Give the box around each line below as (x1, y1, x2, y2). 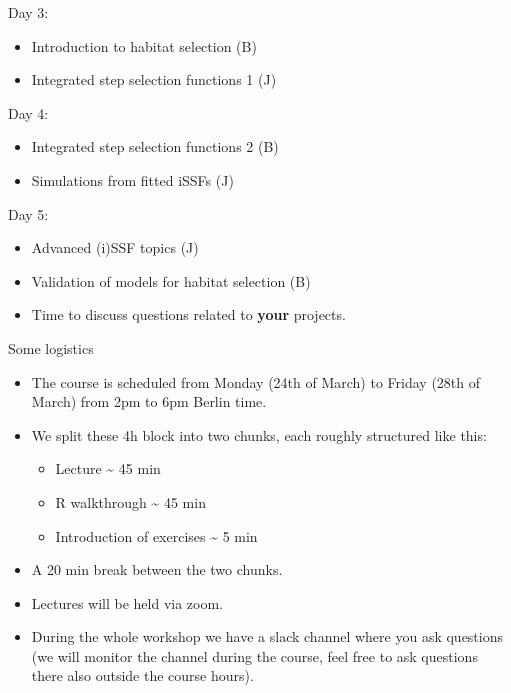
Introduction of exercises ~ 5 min (55, 525, 258, 546)
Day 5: (8, 203, 49, 224)
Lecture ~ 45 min (55, 458, 161, 479)
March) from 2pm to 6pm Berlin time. (31, 391, 267, 412)
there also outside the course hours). (31, 665, 254, 686)
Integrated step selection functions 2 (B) (31, 136, 279, 157)
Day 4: (8, 102, 49, 123)
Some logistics (8, 337, 94, 358)
